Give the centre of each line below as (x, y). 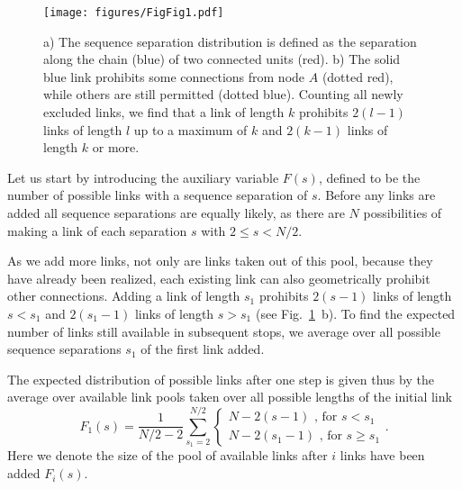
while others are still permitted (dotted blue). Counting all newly (223, 94)
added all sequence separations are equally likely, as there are (176, 213)
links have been (382, 455)
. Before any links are (376, 195)
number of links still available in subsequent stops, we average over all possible (224, 331)
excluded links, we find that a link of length (164, 112)
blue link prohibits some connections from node (174, 76)
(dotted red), (358, 76)
